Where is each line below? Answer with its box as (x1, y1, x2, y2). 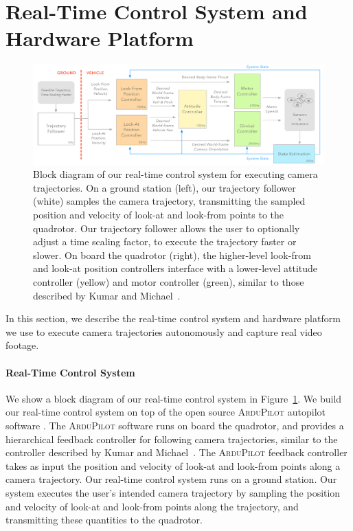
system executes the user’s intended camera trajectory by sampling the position (5, 485, 341, 499)
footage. (5, 338, 39, 352)
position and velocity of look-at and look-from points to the (33, 207, 284, 222)
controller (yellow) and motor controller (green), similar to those (33, 274, 304, 289)
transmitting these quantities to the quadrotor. (5, 512, 203, 527)
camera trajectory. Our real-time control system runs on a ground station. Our (5, 472, 337, 486)
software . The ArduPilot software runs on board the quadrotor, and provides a (5, 418, 344, 432)
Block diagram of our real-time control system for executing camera (33, 167, 318, 181)
